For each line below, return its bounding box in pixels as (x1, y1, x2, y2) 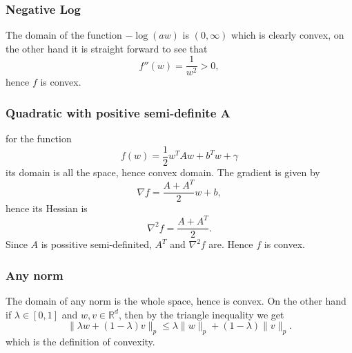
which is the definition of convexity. (6, 334, 155, 349)
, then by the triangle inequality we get (118, 307, 284, 321)
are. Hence (208, 237, 253, 251)
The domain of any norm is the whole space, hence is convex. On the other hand (6, 294, 346, 308)
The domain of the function (6, 28, 122, 42)
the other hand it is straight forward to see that (6, 41, 208, 55)
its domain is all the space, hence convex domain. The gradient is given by (6, 164, 320, 179)
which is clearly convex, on (231, 28, 344, 42)
